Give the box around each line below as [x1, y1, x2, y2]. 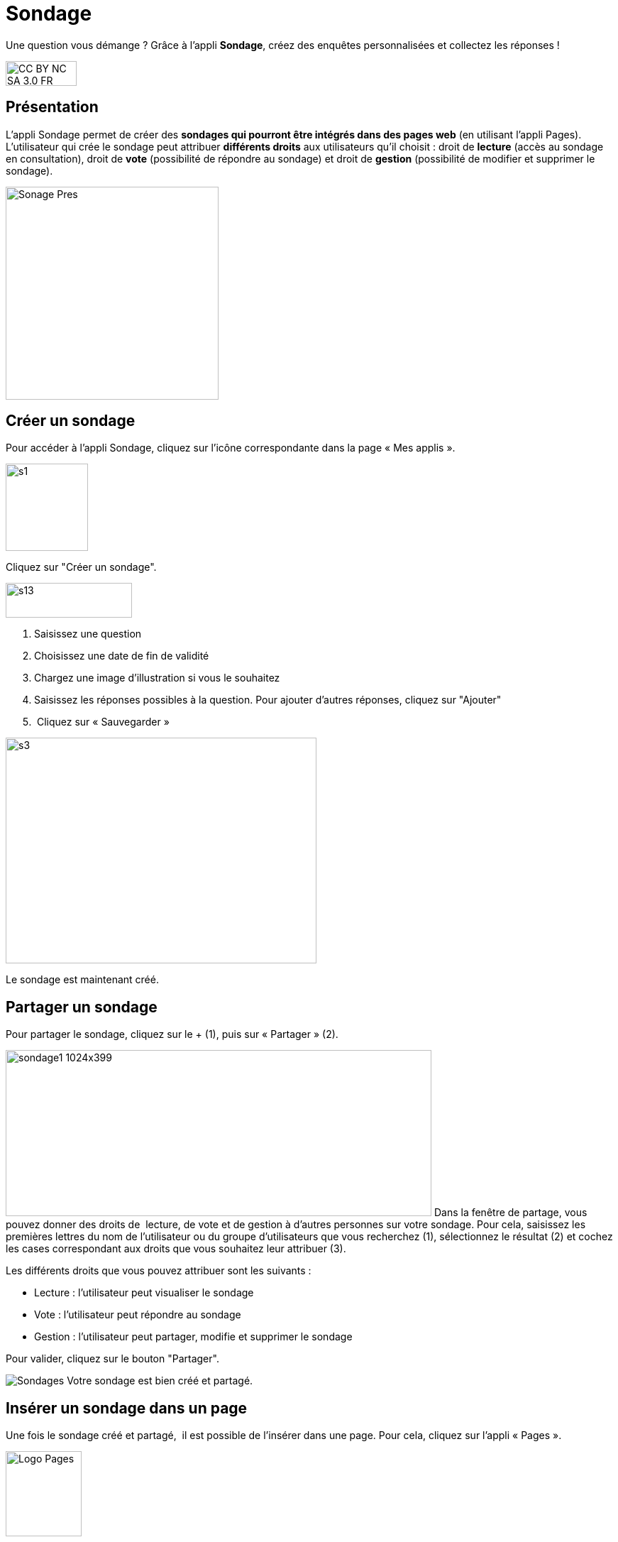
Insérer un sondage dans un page [6, 1399, 248, 1417]
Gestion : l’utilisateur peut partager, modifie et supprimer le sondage [34, 1330, 353, 1343]
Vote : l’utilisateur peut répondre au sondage [34, 1308, 241, 1321]
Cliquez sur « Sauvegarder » [36, 716, 170, 728]
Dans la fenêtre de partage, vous [434, 1206, 587, 1219]
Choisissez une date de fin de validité [34, 650, 209, 662]
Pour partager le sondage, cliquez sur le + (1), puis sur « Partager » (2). [6, 1028, 338, 1041]
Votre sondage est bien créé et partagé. [67, 1374, 253, 1387]
